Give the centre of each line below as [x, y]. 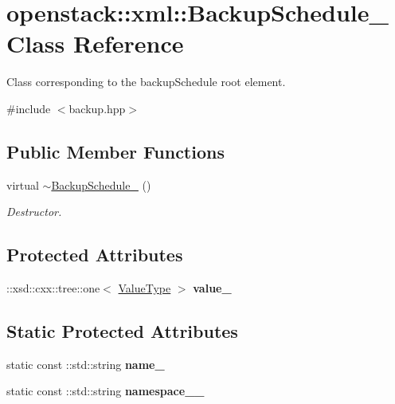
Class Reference [95, 43]
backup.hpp [97, 108]
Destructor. [34, 212]
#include [29, 108]
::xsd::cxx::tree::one [53, 288]
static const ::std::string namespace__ [106, 391]
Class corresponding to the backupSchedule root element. [146, 82]
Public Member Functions [115, 151]
